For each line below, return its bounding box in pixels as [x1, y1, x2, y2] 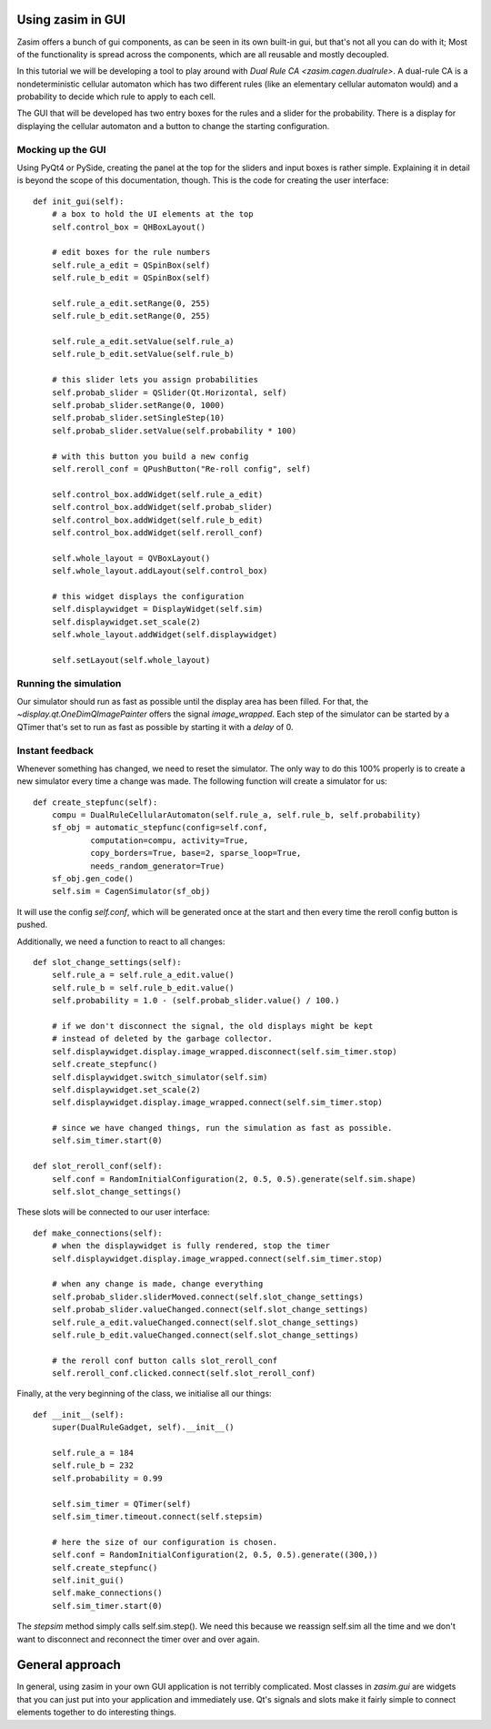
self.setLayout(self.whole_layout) [51, 655, 211, 665]
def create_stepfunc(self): [33, 797, 158, 808]
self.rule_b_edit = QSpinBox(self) [51, 273, 211, 283]
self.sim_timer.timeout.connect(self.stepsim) [51, 1511, 264, 1521]
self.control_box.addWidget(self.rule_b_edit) [51, 514, 264, 525]
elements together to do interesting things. [16, 1707, 176, 1718]
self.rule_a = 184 [51, 1448, 135, 1459]
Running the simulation [16, 676, 122, 689]
